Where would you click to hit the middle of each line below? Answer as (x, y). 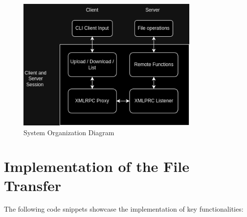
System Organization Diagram (69, 132)
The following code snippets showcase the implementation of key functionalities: (124, 208)
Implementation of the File (97, 166)
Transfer (33, 185)
